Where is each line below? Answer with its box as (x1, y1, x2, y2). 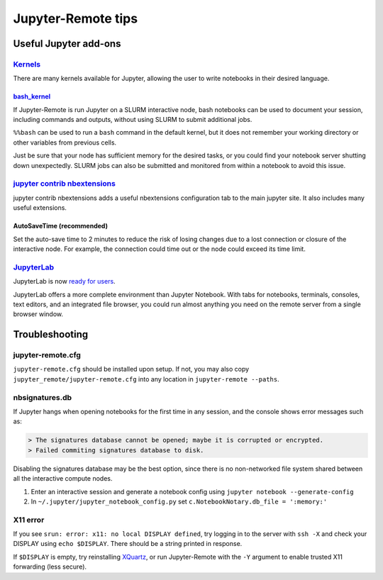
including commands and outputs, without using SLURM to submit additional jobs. (13, 116, 252, 124)
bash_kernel (13, 92, 51, 101)
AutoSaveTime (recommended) (13, 222, 108, 230)
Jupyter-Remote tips (13, 11, 138, 26)
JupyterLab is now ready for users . (13, 277, 116, 286)
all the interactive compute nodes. (13, 474, 113, 483)
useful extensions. (13, 203, 67, 212)
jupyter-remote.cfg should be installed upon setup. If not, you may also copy (13, 365, 250, 374)
